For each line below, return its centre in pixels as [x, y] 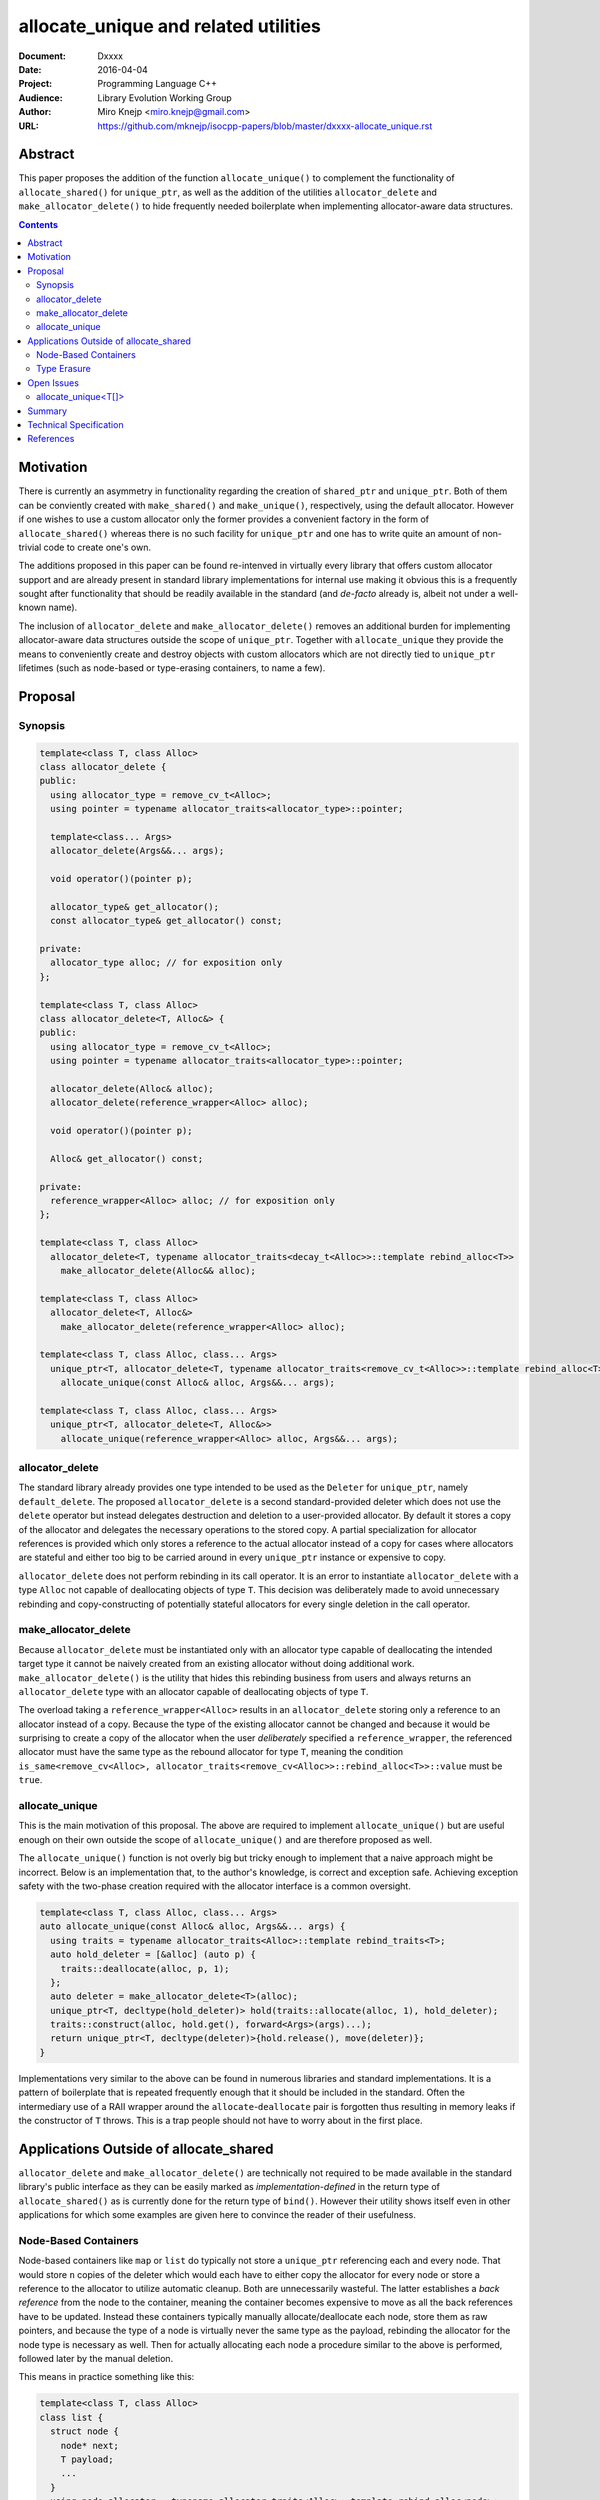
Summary [47, 411]
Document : [42, 56]
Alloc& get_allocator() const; [127, 1158]
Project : [35, 84]
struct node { [85, 2431]
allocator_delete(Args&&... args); [137, 851]
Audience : [41, 97]
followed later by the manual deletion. [96, 2358]
